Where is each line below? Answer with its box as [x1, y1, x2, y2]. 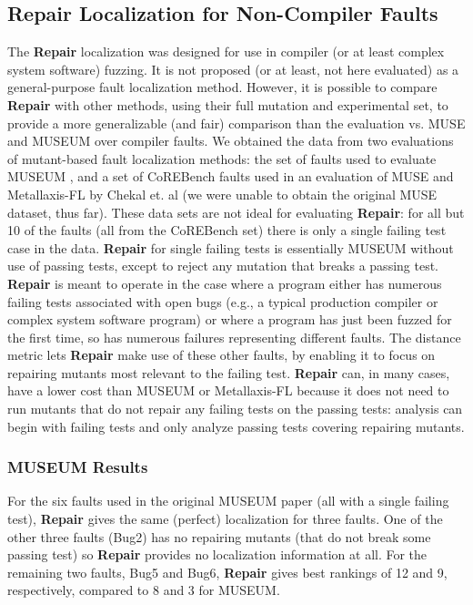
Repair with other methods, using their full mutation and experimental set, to [7, 95, 448, 114]
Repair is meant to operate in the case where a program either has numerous [7, 273, 442, 292]
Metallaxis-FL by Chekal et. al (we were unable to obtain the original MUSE [7, 184, 438, 203]
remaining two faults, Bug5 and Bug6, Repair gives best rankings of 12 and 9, [7, 562, 448, 581]
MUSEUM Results [7, 456, 148, 478]
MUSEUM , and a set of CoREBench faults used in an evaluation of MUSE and [7, 167, 454, 186]
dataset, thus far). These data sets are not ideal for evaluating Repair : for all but [7, 202, 465, 221]
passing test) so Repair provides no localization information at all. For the [7, 545, 428, 564]
